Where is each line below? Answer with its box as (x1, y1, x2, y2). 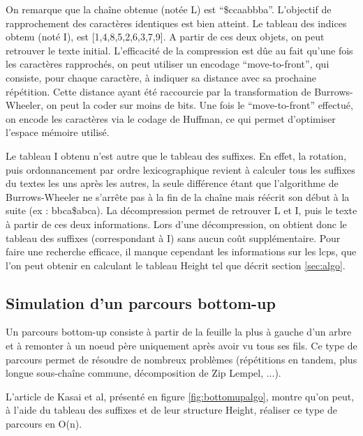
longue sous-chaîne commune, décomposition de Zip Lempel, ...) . (6, 366, 281, 380)
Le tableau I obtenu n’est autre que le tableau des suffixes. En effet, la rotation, (6, 148, 347, 163)
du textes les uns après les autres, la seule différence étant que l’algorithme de (6, 176, 339, 190)
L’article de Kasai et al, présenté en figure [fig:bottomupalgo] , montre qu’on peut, (6, 389, 355, 403)
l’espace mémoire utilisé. (6, 125, 110, 140)
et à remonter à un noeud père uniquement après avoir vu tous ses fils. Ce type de (6, 338, 357, 353)
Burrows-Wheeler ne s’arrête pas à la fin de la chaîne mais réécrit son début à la (6, 189, 350, 204)
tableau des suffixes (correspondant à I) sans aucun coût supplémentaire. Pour (6, 230, 341, 245)
